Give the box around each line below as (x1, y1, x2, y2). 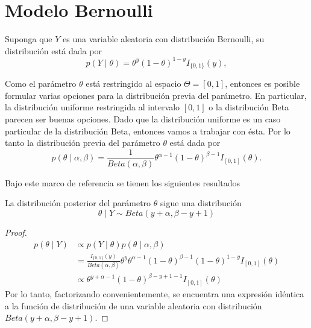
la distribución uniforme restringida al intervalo (5, 101, 180, 113)
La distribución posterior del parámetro (5, 197, 151, 209)
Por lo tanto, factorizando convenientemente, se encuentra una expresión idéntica (5, 287, 304, 300)
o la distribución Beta (209, 101, 289, 113)
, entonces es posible (225, 77, 300, 90)
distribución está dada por (5, 44, 102, 57)
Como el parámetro (5, 77, 77, 90)
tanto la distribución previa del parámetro (5, 136, 160, 149)
